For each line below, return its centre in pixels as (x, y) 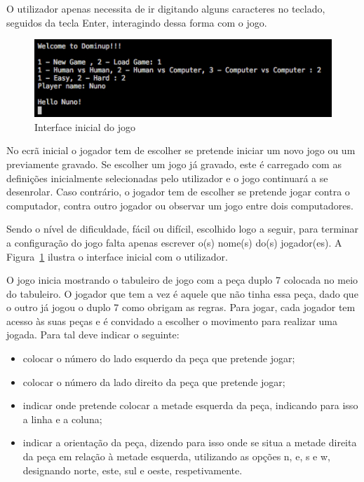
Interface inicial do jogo (85, 126)
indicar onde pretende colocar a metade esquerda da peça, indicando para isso (190, 405)
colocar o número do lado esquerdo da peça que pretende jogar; (159, 358)
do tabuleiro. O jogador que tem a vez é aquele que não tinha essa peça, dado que (182, 293)
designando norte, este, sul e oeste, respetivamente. (133, 470)
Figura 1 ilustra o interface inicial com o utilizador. (117, 256)
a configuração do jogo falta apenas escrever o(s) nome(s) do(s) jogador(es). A (174, 242)
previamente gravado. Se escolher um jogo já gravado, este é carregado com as (174, 164)
